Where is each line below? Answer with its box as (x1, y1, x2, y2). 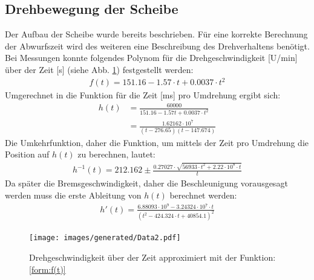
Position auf (5, 148, 50, 161)
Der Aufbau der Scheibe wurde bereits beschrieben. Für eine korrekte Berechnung (5, 28, 308, 40)
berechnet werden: (169, 188, 237, 201)
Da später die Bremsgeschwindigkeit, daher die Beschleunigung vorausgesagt (5, 177, 288, 189)
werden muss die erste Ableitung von (5, 188, 142, 201)
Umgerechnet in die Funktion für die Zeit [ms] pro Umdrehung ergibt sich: (5, 89, 281, 101)
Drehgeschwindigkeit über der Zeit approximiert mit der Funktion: (29, 251, 276, 264)
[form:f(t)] (29, 262, 66, 275)
